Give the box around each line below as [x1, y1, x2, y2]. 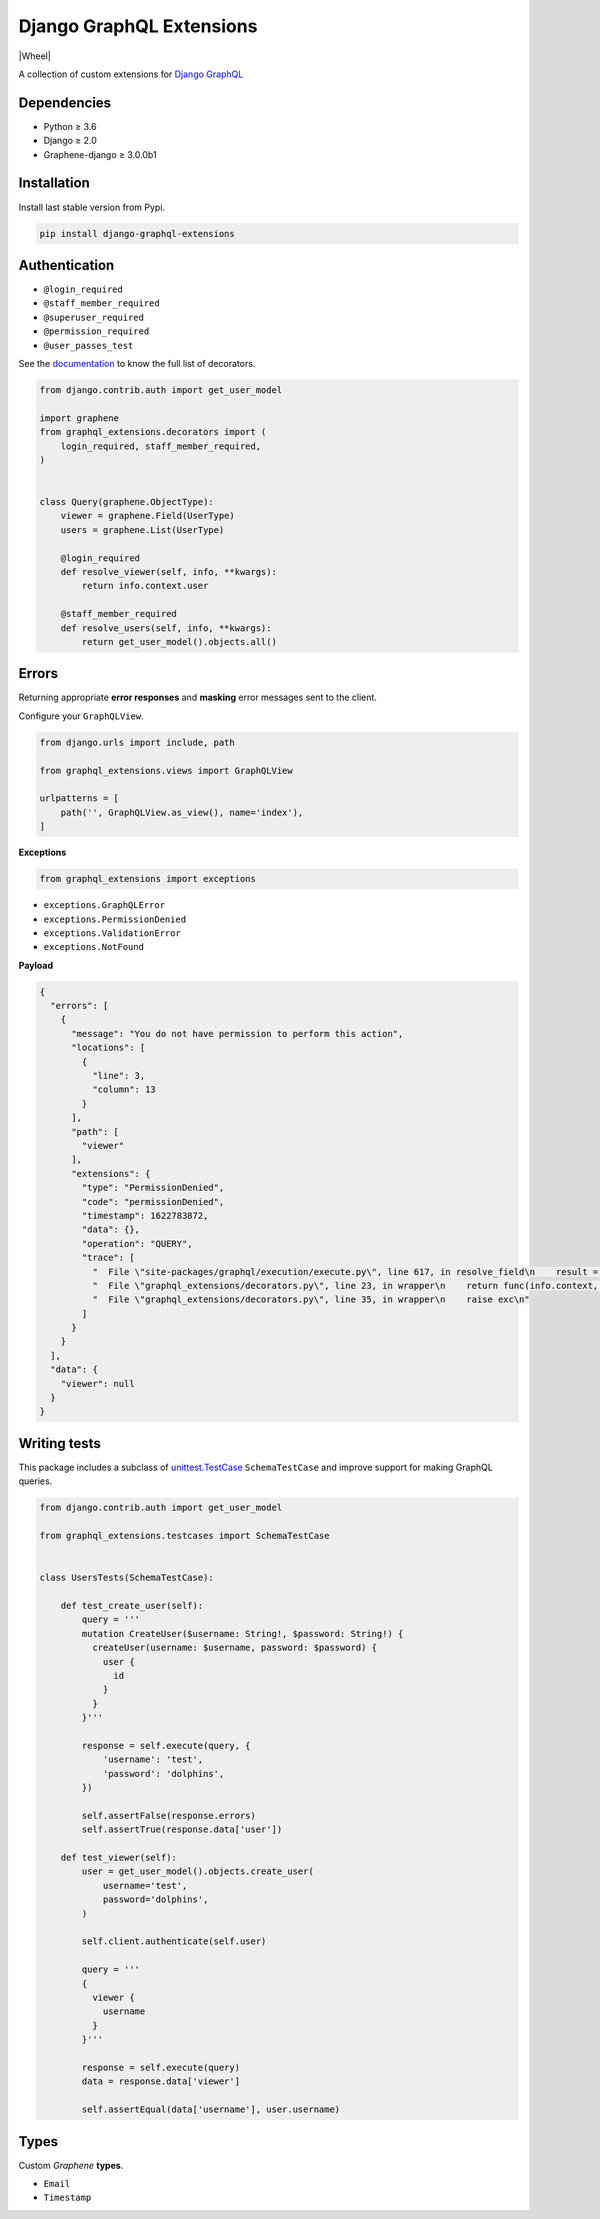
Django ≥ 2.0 [43, 135, 97, 147]
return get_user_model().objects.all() [81, 636, 277, 647]
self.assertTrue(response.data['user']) [81, 1824, 283, 1835]
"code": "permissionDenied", [81, 1196, 225, 1207]
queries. [18, 1475, 53, 1487]
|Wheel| [18, 50, 52, 62]
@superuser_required [43, 311, 145, 323]
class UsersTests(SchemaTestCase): [39, 1572, 214, 1584]
